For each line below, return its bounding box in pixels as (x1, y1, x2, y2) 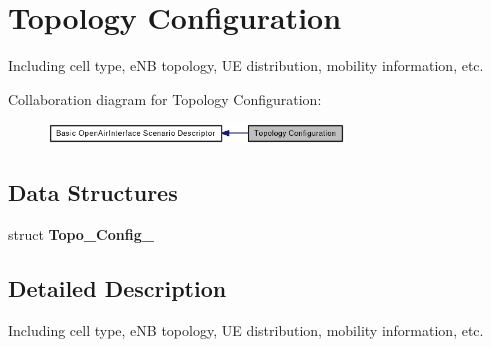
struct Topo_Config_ (8, 223, 154, 244)
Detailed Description (8, 272, 227, 303)
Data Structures (8, 176, 178, 207)
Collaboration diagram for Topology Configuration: (8, 88, 322, 109)
